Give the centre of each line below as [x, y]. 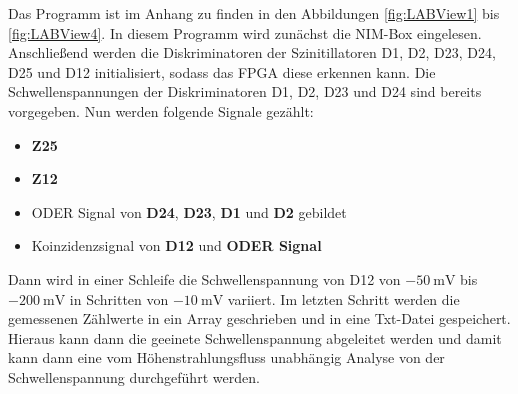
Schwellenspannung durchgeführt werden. [134, 376]
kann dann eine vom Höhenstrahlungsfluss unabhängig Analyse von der [226, 357]
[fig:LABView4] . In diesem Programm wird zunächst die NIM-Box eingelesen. [245, 32]
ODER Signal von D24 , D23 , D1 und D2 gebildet [189, 211]
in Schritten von [119, 298]
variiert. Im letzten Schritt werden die [343, 298]
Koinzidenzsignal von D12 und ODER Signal [176, 245]
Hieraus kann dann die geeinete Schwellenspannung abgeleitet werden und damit [255, 337]
